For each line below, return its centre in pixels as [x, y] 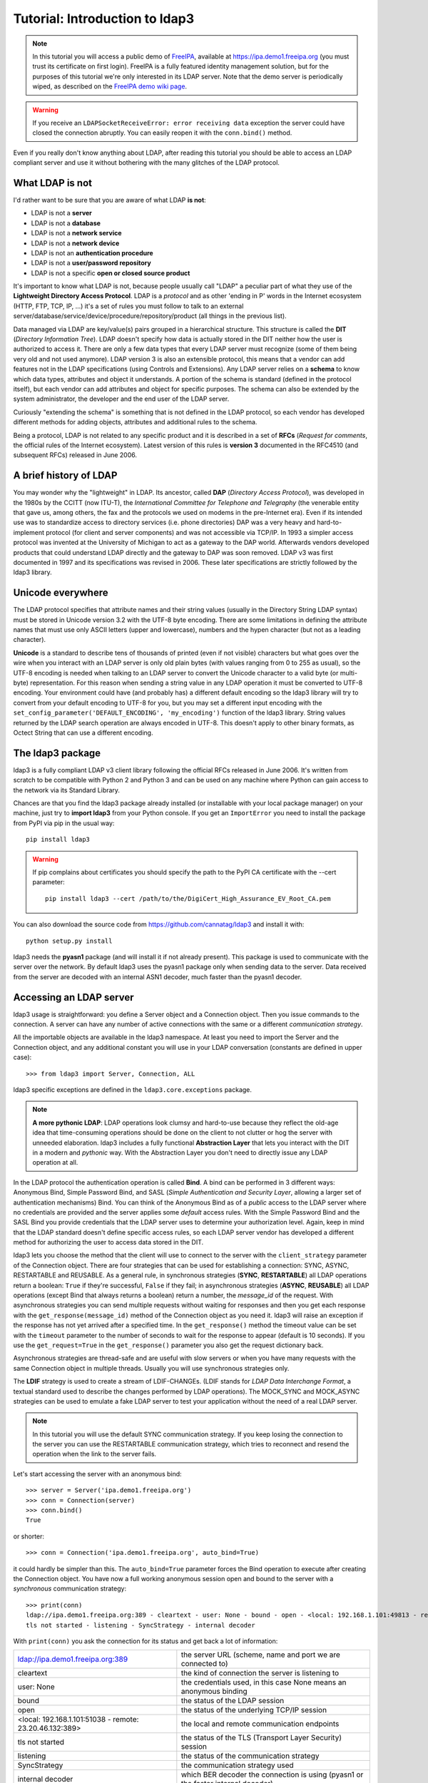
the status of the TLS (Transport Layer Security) [261, 1738]
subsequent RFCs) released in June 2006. [75, 455]
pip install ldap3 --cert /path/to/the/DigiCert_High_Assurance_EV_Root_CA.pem [188, 898]
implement [29, 532]
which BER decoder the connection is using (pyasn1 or [272, 1774]
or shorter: [29, 1536]
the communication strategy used [237, 1765]
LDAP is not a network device [75, 243]
